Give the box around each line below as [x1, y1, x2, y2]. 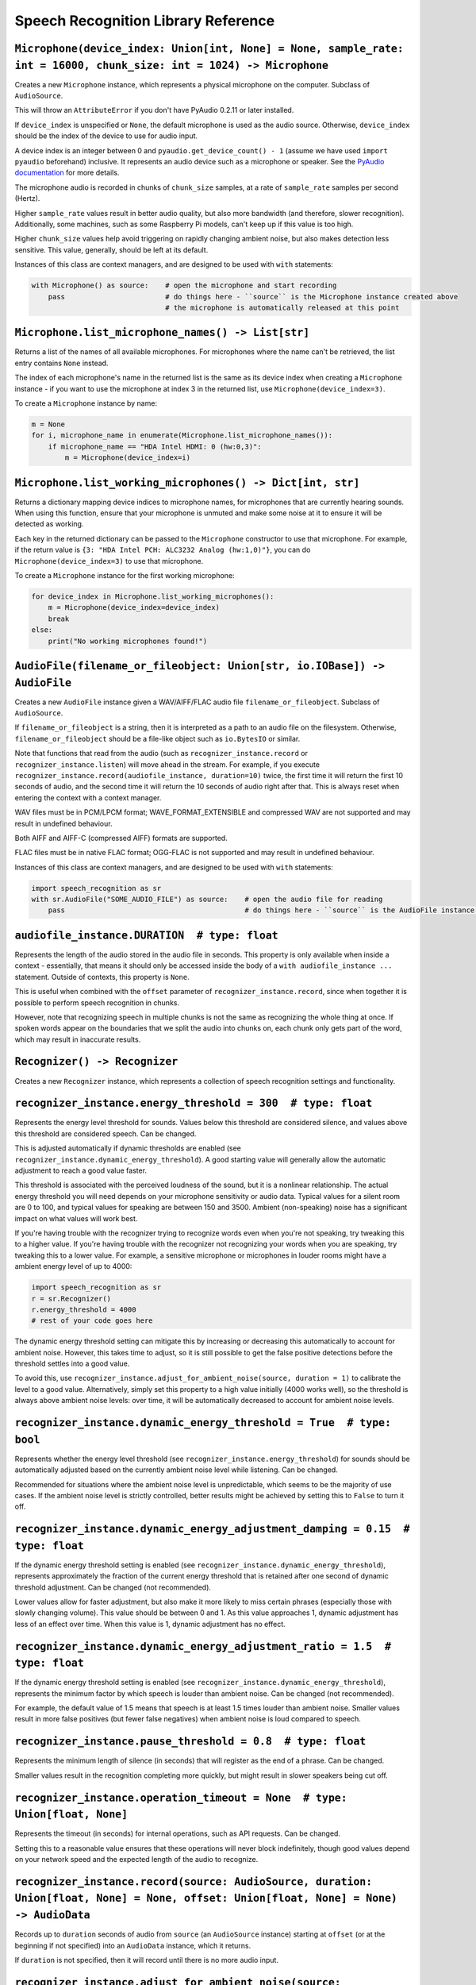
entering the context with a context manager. [14, 792, 162, 802]
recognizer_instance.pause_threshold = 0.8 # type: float [14, 1735, 367, 1748]
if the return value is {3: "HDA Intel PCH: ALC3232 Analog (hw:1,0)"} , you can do [14, 545, 311, 555]
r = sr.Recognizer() [31, 1294, 111, 1303]
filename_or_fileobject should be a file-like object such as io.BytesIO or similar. [14, 734, 301, 743]
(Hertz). [14, 194, 40, 203]
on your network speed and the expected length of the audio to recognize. [14, 1855, 259, 1864]
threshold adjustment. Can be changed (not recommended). [14, 1582, 212, 1592]
